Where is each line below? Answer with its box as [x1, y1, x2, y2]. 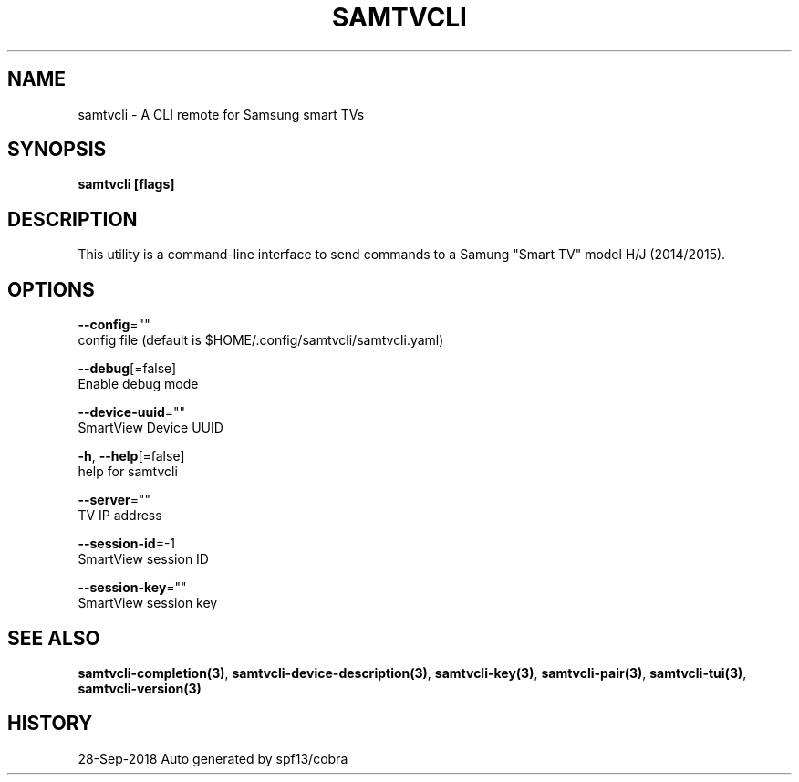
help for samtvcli [78, 464, 178, 480]
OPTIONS [7, 277, 95, 301]
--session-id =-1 [78, 536, 176, 552]
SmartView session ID [78, 551, 209, 568]
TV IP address [78, 507, 162, 524]
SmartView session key [78, 595, 218, 611]
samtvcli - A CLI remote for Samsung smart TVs [78, 106, 365, 122]
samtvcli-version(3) [78, 680, 202, 696]
